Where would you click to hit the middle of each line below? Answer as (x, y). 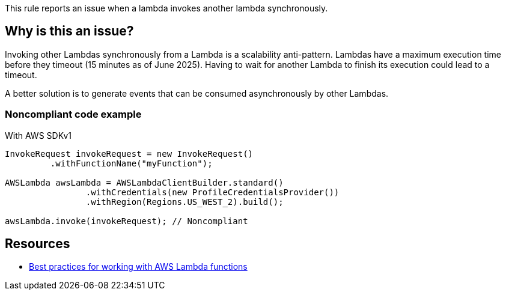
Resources (38, 244)
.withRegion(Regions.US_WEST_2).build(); (184, 202)
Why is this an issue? (69, 31)
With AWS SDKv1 (38, 135)
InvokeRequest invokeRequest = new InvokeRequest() (129, 154)
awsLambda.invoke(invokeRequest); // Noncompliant (126, 221)
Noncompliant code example (73, 114)
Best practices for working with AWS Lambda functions (138, 267)
